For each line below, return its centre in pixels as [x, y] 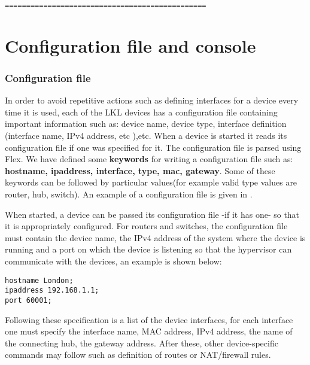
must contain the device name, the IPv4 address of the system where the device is [155, 237]
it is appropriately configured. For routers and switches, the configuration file [146, 226]
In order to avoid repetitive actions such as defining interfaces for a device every [152, 100]
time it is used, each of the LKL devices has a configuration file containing [141, 112]
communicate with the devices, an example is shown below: [113, 261]
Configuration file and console [130, 45]
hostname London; [39, 280]
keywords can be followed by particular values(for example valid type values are [151, 182]
